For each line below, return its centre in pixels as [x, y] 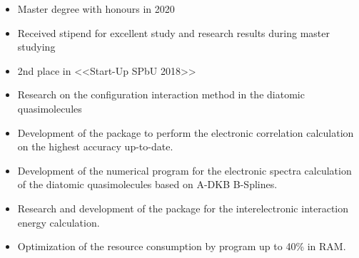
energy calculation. [59, 222]
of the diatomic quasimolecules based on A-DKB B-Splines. [147, 184]
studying [36, 47]
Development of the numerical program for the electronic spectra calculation [184, 170]
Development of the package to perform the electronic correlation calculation [186, 132]
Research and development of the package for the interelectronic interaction [183, 208]
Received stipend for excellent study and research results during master [174, 32]
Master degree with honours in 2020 [96, 9]
